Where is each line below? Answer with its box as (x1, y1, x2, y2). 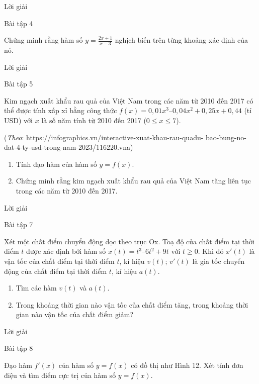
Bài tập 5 (4, 78, 33, 89)
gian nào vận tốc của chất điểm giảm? (16, 309, 134, 320)
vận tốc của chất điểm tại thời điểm (4, 255, 115, 266)
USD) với (4, 115, 33, 125)
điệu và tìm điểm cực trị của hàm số (4, 369, 116, 380)
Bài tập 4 (4, 18, 33, 28)
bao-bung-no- (206, 132, 246, 142)
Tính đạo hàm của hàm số (16, 158, 97, 169)
